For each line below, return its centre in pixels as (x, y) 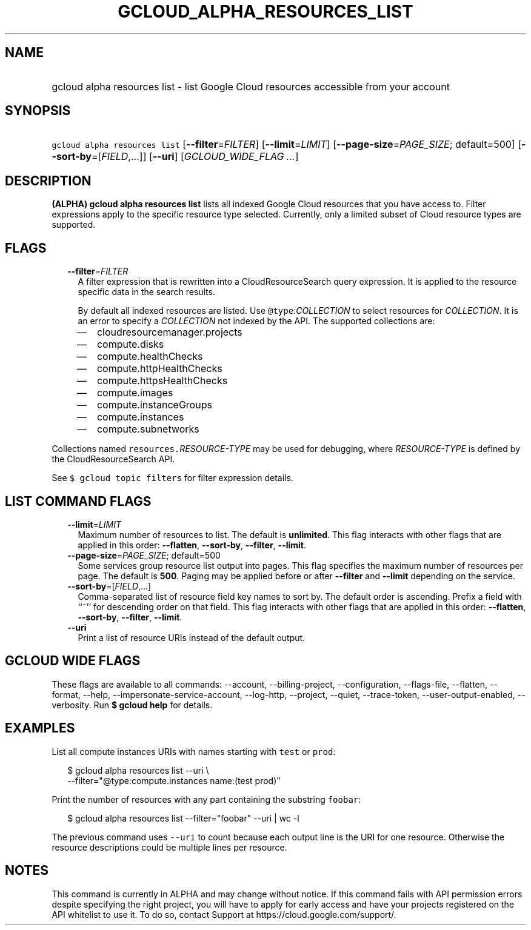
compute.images (135, 393)
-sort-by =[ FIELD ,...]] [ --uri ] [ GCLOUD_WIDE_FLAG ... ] (175, 157)
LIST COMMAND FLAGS (78, 501)
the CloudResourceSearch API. (113, 459)
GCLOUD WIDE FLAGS (73, 661)
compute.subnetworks (148, 429)
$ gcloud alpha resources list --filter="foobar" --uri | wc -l (183, 818)
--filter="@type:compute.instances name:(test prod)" (174, 780)
